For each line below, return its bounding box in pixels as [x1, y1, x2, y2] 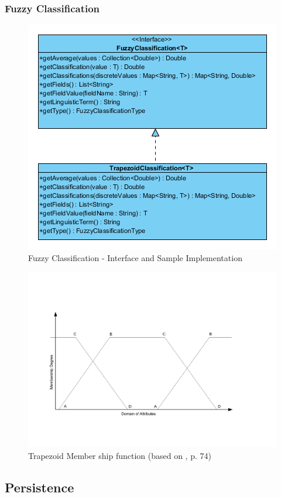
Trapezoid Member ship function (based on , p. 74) [28, 449, 211, 461]
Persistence [5, 478, 74, 496]
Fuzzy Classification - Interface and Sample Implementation [28, 251, 242, 263]
